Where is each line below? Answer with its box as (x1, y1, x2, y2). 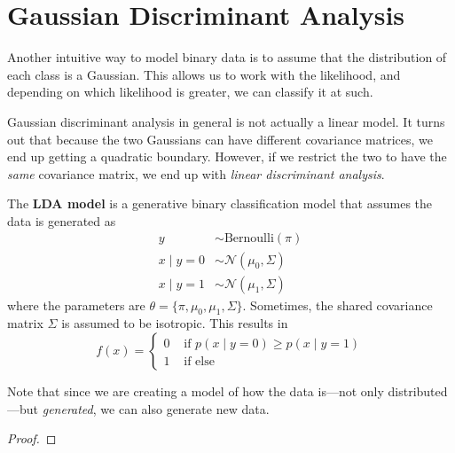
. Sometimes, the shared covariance (242, 295, 433, 314)
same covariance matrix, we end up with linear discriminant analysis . (7, 164, 385, 183)
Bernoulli (224, 232, 274, 246)
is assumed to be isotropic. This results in (61, 314, 288, 332)
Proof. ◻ (7, 429, 57, 448)
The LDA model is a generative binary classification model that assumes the (7, 194, 433, 213)
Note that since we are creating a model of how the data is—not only (7, 381, 384, 400)
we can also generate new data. (100, 399, 270, 418)
